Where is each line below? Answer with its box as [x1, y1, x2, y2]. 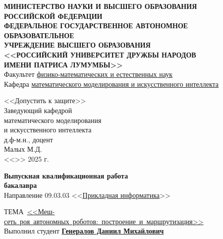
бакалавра [4, 180, 37, 190]
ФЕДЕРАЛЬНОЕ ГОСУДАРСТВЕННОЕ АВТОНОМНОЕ [4, 20, 188, 31]
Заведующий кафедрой [4, 105, 72, 115]
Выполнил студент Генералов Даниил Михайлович [4, 226, 164, 236]
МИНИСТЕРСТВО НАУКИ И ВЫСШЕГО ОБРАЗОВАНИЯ [4, 1, 197, 11]
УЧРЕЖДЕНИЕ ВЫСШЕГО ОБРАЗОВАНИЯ [4, 40, 151, 50]
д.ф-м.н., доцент [4, 134, 53, 144]
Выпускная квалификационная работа [4, 170, 128, 180]
